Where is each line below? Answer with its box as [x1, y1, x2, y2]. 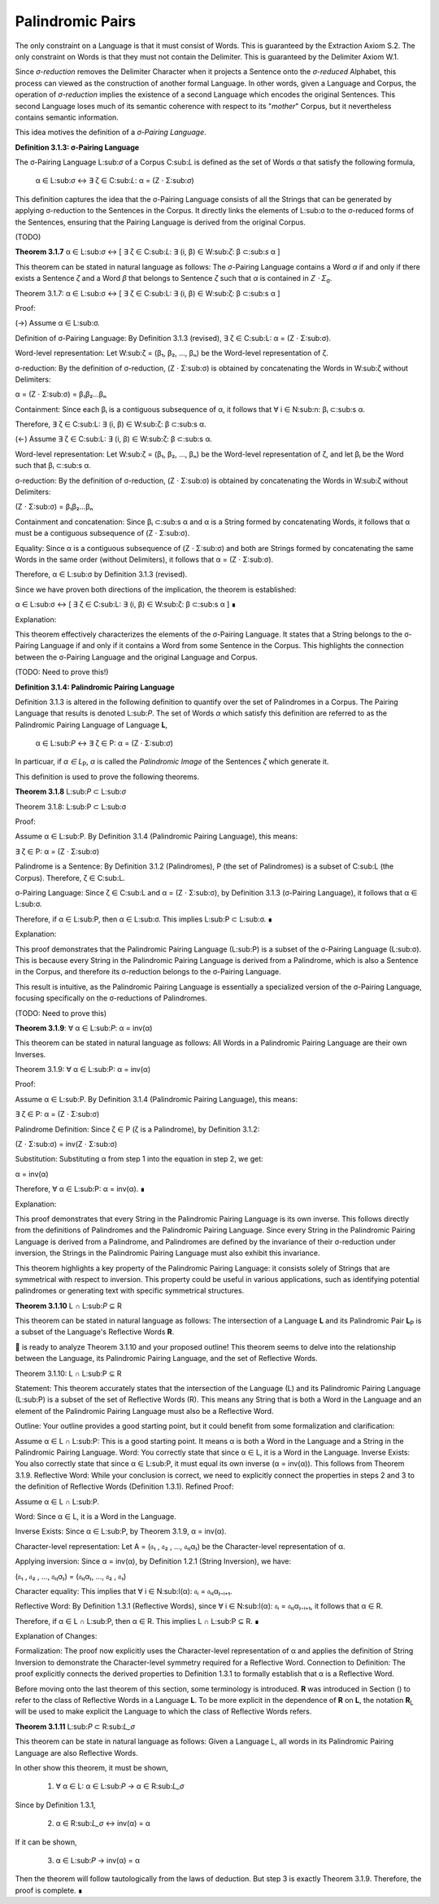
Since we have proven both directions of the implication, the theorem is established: [15, 584, 297, 594]
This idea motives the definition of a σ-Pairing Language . [15, 127, 206, 138]
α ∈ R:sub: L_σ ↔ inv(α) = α [55, 1819, 150, 1828]
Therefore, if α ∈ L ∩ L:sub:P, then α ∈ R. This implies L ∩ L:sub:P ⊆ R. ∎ [15, 1616, 259, 1626]
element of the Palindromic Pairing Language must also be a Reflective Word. [15, 1406, 274, 1416]
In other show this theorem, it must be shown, [15, 1762, 168, 1772]
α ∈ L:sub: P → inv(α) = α [55, 1855, 141, 1865]
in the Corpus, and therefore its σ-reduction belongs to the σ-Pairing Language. [15, 967, 282, 977]
